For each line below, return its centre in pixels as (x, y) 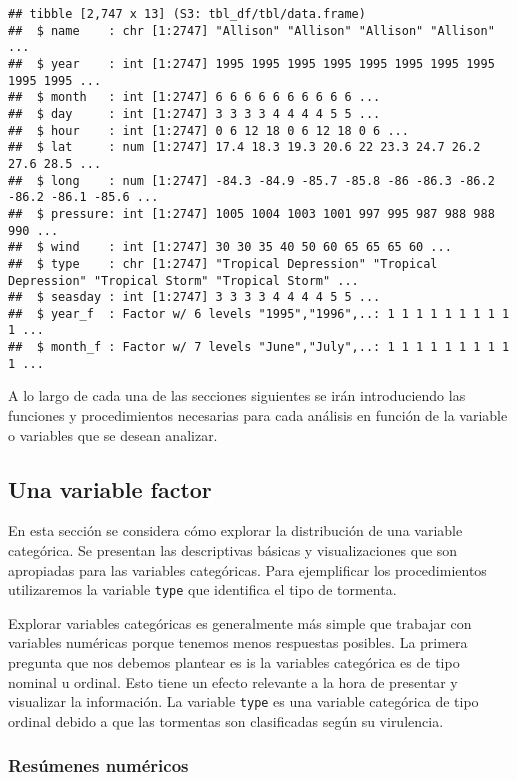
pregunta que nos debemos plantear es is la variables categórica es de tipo (234, 662)
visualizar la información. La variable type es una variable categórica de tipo (243, 701)
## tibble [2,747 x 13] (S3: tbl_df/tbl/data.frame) (187, 14)
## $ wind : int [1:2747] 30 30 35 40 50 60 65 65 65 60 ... (230, 247)
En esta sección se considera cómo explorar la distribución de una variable (235, 530)
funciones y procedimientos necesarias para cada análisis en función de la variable (258, 415)
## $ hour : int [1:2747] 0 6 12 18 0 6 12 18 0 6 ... (208, 130)
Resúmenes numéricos (98, 765)
